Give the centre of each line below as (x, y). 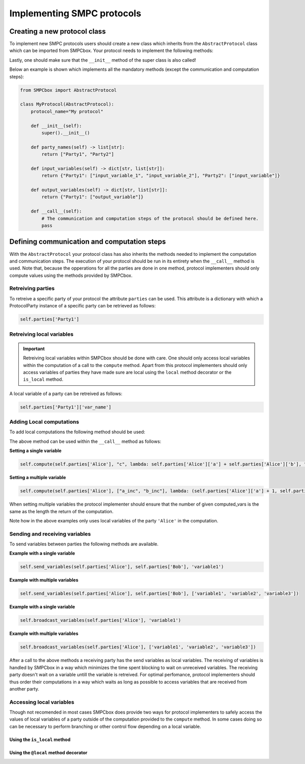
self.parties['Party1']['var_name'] (66, 407)
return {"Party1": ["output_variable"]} (93, 197)
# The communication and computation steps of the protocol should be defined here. (150, 218)
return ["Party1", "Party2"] (78, 154)
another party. (24, 689)
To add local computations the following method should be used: (77, 432)
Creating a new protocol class (58, 31)
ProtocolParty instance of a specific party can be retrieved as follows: (83, 306)
